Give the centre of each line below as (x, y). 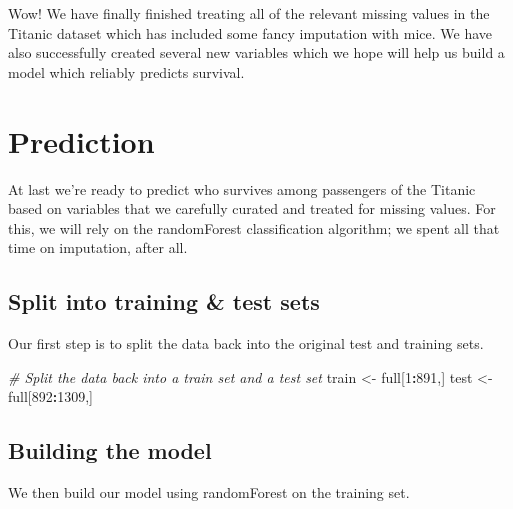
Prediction (81, 140)
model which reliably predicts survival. (126, 71)
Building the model (110, 450)
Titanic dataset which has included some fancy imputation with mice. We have (250, 32)
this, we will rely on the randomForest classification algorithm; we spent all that (254, 227)
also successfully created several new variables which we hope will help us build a (256, 52)
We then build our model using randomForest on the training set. (209, 492)
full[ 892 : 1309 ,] (51, 396)
